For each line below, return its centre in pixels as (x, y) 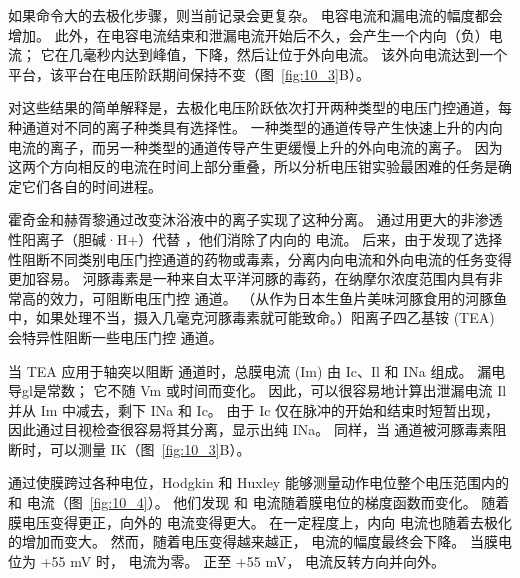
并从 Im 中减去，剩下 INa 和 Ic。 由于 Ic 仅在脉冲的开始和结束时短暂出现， (254, 409)
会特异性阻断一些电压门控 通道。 (115, 336)
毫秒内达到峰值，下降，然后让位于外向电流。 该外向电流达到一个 (295, 54)
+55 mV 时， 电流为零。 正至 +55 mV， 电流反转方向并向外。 (243, 560)
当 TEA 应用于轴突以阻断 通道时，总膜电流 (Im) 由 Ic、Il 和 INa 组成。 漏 (250, 370)
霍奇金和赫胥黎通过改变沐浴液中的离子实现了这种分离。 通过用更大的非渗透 (255, 219)
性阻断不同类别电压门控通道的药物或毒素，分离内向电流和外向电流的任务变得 (260, 258)
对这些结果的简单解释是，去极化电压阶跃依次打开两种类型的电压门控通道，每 (260, 107)
